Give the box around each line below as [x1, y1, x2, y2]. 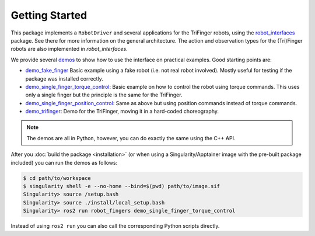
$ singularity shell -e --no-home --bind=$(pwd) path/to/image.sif [23, 183, 220, 189]
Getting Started [10, 9, 87, 22]
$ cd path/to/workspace [23, 175, 92, 181]
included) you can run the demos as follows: [10, 159, 118, 166]
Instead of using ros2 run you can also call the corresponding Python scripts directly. [10, 223, 220, 230]
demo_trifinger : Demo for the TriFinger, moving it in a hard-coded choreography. [25, 108, 219, 115]
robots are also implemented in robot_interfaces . [10, 46, 128, 53]
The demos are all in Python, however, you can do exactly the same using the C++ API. [26, 134, 236, 141]
